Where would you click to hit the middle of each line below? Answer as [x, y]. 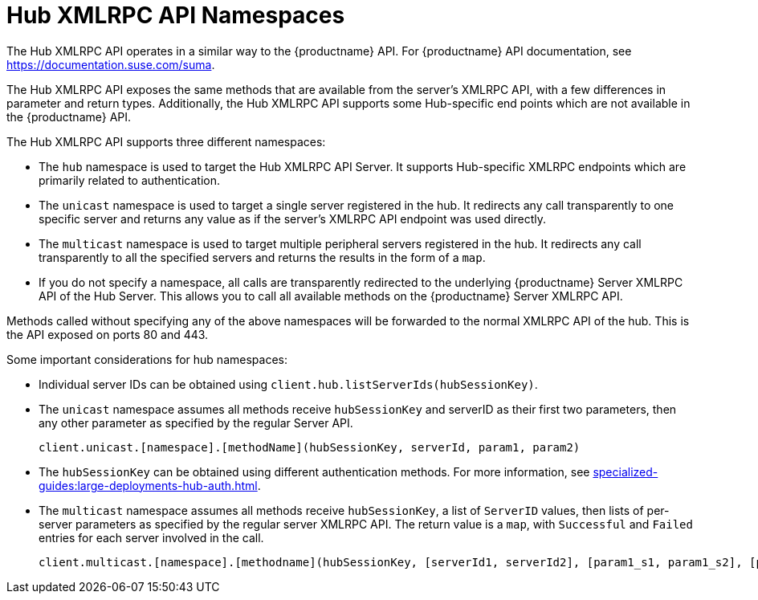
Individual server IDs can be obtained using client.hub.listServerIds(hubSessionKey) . [288, 384]
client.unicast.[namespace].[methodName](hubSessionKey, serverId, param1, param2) [310, 447]
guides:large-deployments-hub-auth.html [148, 485]
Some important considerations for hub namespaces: [147, 359]
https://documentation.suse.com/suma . [111, 64]
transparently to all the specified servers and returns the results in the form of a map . [262, 257]
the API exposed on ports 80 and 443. [108, 334]
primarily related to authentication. [129, 180]
